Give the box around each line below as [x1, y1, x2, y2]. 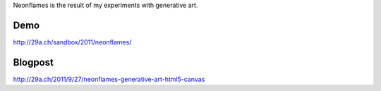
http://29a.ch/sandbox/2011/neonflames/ [13, 37, 132, 46]
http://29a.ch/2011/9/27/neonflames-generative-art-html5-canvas [13, 75, 205, 83]
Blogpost [13, 56, 54, 68]
